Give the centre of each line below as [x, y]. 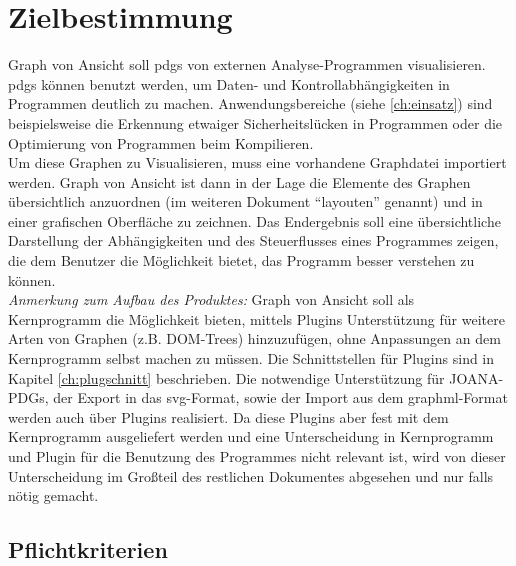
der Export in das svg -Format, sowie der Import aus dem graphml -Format [280, 397]
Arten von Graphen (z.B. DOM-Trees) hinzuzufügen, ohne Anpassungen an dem [254, 338]
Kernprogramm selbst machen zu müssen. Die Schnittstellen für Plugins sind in [251, 358]
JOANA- [476, 377]
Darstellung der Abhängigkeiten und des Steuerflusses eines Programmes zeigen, [253, 240]
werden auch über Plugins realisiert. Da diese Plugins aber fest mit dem [228, 416]
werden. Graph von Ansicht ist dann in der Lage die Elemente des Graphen [239, 181]
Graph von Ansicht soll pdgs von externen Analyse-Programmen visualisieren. [247, 64]
